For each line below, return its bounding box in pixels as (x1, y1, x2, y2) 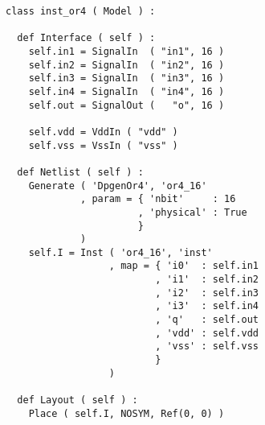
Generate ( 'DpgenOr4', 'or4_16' (28, 179, 207, 192)
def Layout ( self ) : (17, 394, 138, 406)
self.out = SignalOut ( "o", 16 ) (28, 99, 225, 111)
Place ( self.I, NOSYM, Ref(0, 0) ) (28, 407, 225, 419)
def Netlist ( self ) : (17, 166, 144, 178)
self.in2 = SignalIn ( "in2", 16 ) (28, 59, 225, 71)
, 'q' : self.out (155, 314, 259, 326)
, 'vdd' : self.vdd (155, 327, 259, 339)
